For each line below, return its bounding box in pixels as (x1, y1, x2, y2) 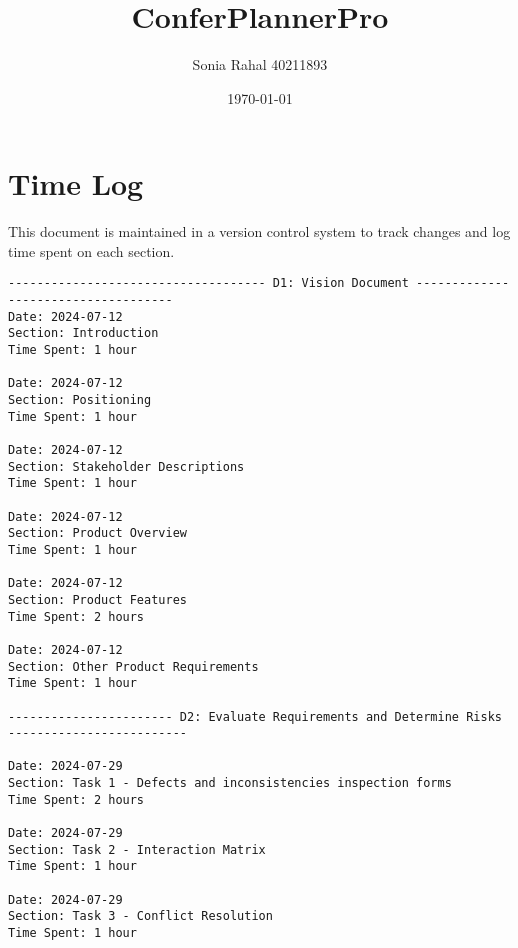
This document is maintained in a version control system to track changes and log (8, 221, 511, 242)
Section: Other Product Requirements (8, 659, 259, 674)
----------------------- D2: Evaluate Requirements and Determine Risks (8, 709, 502, 724)
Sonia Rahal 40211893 (192, 54, 328, 75)
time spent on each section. (8, 240, 175, 261)
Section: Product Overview (8, 526, 187, 541)
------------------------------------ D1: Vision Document (8, 276, 409, 291)
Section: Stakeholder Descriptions (8, 459, 245, 474)
